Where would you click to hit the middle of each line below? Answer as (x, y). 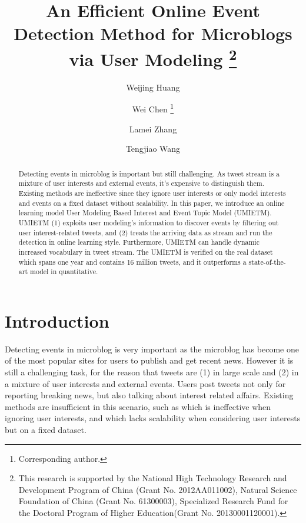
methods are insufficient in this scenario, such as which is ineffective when (138, 406)
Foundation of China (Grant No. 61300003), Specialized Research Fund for (153, 501)
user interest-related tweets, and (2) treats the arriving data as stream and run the (145, 232)
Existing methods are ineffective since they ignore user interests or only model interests (152, 193)
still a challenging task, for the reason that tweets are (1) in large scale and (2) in (152, 372)
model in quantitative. (64, 272)
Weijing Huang (153, 87)
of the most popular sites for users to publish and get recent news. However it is (149, 360)
